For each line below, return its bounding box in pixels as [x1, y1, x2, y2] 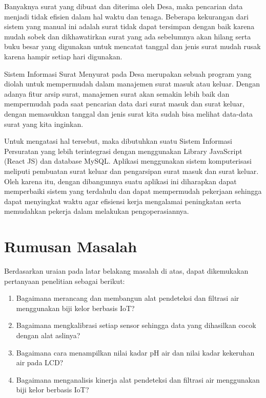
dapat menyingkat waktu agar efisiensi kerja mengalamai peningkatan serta [4, 195, 241, 206]
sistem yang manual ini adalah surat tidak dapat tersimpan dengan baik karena [4, 21, 255, 32]
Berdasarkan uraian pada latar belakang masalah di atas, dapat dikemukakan [4, 266, 249, 276]
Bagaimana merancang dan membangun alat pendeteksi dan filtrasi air [16, 293, 239, 303]
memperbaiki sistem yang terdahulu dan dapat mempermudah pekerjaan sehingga [4, 186, 262, 196]
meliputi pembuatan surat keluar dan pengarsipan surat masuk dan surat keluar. [4, 165, 259, 176]
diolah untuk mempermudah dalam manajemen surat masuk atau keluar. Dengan [4, 78, 260, 89]
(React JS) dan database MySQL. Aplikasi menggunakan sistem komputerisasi [4, 156, 252, 166]
